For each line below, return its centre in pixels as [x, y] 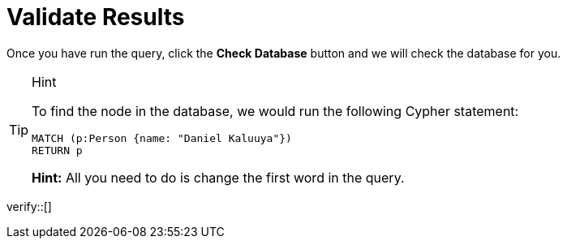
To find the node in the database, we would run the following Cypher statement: [275, 111]
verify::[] [29, 206]
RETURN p [57, 150]
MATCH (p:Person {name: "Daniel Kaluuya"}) [162, 138]
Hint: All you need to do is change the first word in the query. [218, 177]
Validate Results [96, 17]
